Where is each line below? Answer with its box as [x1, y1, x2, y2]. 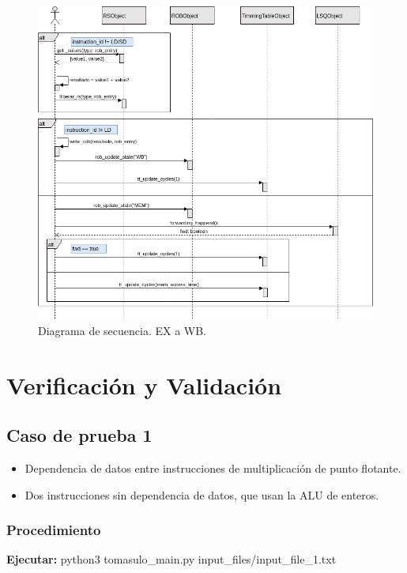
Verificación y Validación [6, 368, 282, 401]
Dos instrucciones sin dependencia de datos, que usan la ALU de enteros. [24, 486, 379, 503]
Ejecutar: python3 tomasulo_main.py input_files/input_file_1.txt [6, 551, 337, 567]
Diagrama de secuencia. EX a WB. [38, 322, 207, 338]
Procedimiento [6, 520, 101, 540]
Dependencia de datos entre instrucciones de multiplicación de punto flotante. [24, 459, 401, 476]
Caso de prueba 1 [6, 423, 153, 447]
